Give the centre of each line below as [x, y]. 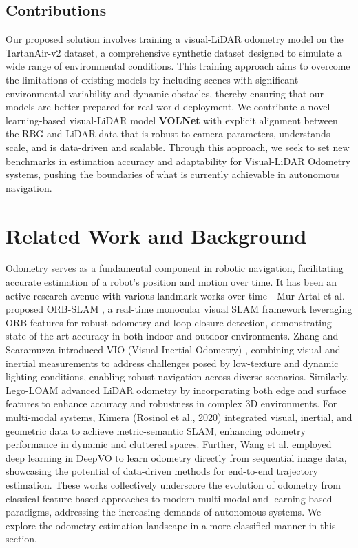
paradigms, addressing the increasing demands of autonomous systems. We [164, 512]
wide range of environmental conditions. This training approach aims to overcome [178, 66]
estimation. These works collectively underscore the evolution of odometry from [173, 484]
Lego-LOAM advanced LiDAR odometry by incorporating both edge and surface [176, 390]
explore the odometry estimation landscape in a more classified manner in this [171, 525]
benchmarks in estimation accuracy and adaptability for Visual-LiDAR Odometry [178, 160]
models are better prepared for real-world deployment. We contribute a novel [168, 107]
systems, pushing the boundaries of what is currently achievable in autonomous [173, 174]
